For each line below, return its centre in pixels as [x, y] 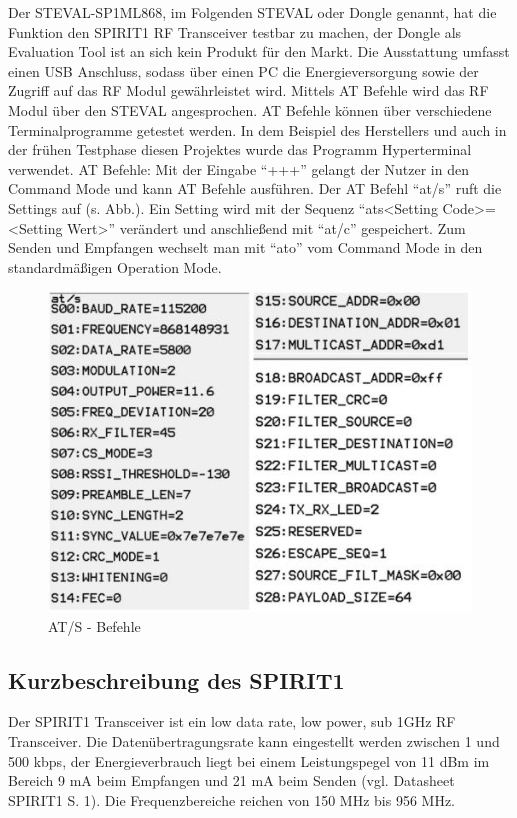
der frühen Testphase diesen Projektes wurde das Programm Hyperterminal [240, 149]
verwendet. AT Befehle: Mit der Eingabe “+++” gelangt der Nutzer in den [238, 168]
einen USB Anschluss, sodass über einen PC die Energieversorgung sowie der [243, 70]
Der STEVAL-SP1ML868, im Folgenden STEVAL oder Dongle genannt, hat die [252, 12]
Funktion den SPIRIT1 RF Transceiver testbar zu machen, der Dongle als [235, 31]
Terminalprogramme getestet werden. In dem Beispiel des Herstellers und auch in [257, 129]
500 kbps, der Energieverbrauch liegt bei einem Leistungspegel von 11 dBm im [249, 760]
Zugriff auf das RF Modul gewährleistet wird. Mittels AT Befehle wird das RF [248, 90]
